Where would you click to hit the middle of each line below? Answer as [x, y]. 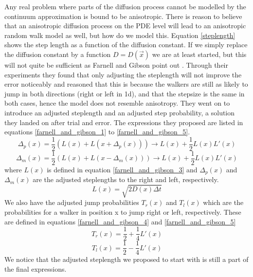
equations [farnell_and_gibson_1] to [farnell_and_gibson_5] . [97, 132]
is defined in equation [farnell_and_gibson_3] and [122, 169]
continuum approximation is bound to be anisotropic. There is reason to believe [123, 16]
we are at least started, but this [199, 54]
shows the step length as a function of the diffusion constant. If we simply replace [126, 45]
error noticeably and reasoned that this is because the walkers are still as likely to [126, 84]
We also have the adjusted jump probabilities [72, 202]
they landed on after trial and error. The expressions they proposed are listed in [124, 122]
